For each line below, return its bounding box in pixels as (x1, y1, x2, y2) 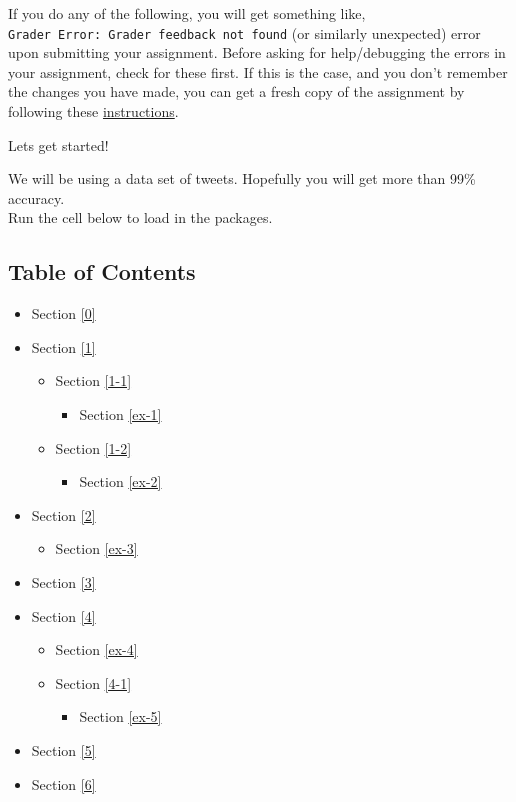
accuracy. (8, 187, 65, 208)
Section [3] (31, 571, 96, 592)
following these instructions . (8, 101, 179, 122)
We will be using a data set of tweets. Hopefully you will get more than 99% (8, 168, 476, 189)
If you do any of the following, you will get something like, (8, 3, 366, 23)
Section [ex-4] (55, 639, 138, 660)
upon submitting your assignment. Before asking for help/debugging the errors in (8, 42, 506, 63)
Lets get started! (8, 134, 109, 155)
